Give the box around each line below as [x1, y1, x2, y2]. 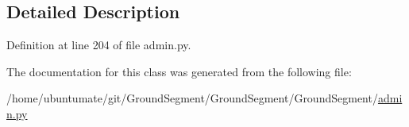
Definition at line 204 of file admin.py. [6, 37, 191, 53]
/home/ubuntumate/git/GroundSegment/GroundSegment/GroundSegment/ [6, 90, 378, 106]
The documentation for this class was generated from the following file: [6, 63, 352, 79]
